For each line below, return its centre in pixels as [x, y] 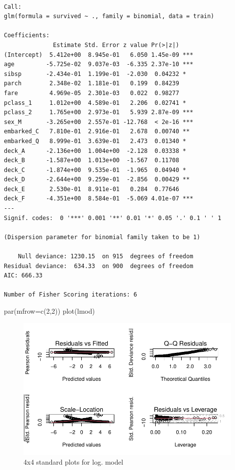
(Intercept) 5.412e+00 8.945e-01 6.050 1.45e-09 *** [99, 55]
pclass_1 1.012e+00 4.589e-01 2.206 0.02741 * [95, 103]
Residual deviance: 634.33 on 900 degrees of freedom [99, 266]
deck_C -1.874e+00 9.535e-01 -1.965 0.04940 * [95, 170]
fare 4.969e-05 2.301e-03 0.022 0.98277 [92, 93]
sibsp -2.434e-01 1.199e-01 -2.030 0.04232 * [95, 74]
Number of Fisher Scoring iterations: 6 [71, 295]
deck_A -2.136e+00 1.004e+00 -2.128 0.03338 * [95, 151]
